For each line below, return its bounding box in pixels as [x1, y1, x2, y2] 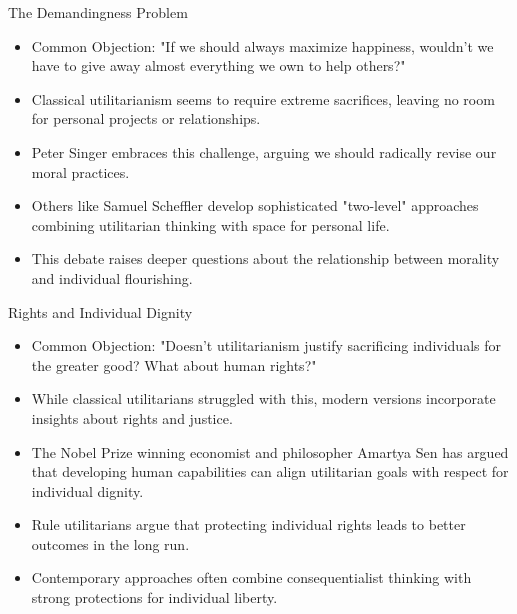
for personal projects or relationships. [31, 108, 261, 129]
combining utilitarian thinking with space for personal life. [31, 214, 390, 235]
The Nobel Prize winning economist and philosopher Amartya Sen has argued [31, 441, 509, 462]
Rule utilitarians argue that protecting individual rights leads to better [31, 514, 466, 535]
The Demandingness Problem [8, 2, 188, 22]
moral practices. [31, 161, 130, 182]
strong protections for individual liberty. [31, 587, 278, 608]
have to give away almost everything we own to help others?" [31, 55, 406, 76]
